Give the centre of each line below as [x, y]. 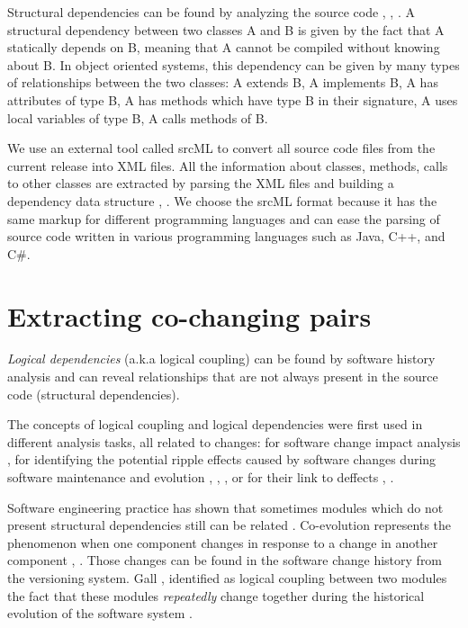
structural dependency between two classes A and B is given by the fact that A [226, 29]
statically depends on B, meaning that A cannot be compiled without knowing [224, 47]
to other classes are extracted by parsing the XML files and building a [201, 183]
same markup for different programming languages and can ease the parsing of [224, 218]
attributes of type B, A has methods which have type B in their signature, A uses [233, 99]
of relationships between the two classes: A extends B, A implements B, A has [223, 82]
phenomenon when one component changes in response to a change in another [223, 542]
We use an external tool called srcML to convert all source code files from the [221, 148]
